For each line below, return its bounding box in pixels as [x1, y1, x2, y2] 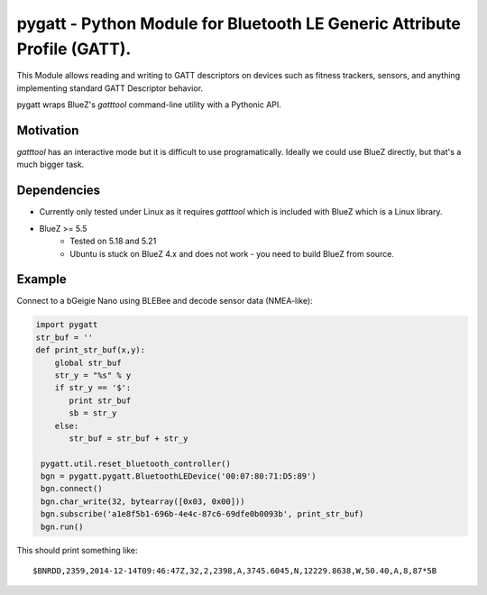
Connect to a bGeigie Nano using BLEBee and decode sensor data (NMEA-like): [16, 296, 313, 307]
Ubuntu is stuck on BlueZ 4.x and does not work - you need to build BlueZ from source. [69, 248, 394, 259]
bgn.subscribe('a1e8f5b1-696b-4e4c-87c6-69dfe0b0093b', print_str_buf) [41, 509, 364, 519]
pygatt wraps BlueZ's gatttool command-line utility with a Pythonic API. [16, 99, 281, 110]
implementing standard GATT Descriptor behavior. [16, 82, 203, 94]
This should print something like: [16, 545, 139, 555]
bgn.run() [41, 521, 84, 532]
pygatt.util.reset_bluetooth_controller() [41, 458, 232, 469]
